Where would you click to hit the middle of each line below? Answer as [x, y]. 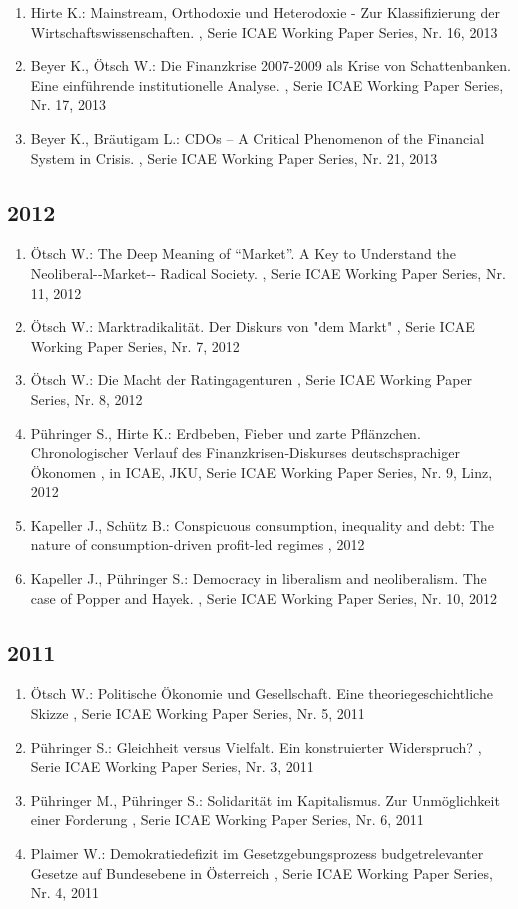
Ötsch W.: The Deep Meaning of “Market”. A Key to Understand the [243, 253]
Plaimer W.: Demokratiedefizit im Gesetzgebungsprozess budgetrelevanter [257, 853]
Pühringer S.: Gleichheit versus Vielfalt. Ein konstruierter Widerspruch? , [256, 746]
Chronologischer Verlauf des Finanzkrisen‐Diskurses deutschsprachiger [245, 452]
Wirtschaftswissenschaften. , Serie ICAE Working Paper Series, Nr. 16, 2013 [264, 31]
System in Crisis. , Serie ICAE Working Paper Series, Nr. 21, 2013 [234, 157]
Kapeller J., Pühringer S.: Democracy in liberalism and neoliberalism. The [258, 578]
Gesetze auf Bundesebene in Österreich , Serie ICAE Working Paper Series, [261, 872]
